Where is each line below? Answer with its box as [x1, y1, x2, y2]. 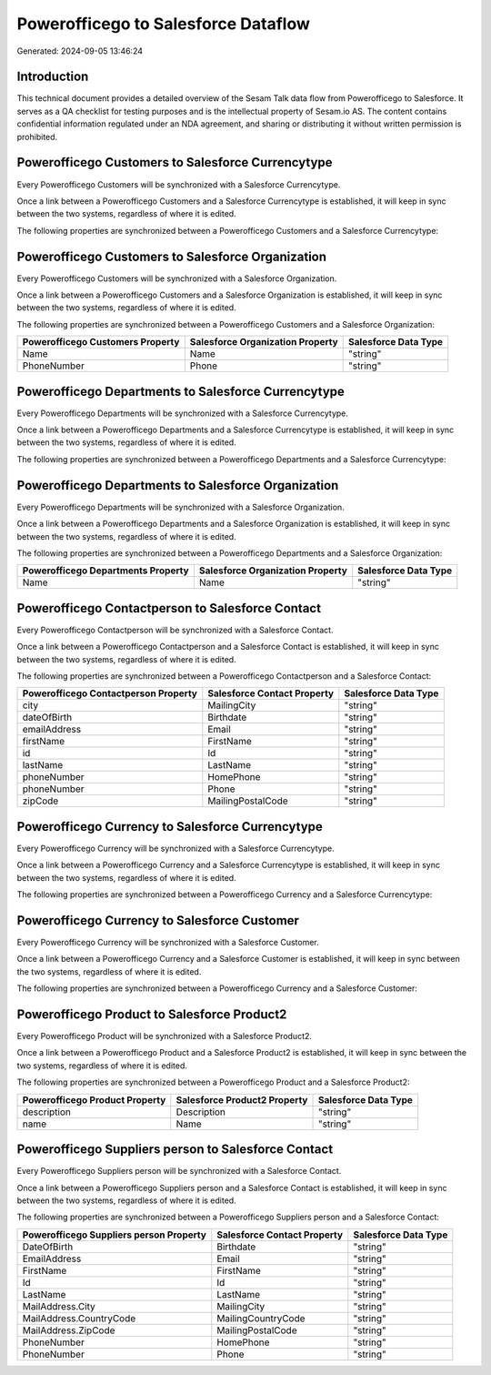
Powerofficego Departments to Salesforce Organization [16, 478, 339, 493]
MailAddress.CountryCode [22, 1311, 136, 1324]
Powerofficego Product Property [22, 1093, 166, 1106]
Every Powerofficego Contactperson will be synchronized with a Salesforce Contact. [16, 624, 334, 635]
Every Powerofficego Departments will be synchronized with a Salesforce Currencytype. [16, 408, 349, 419]
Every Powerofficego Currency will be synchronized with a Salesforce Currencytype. [16, 843, 336, 854]
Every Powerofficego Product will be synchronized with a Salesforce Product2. [16, 1031, 313, 1042]
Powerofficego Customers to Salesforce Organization [16, 248, 327, 264]
